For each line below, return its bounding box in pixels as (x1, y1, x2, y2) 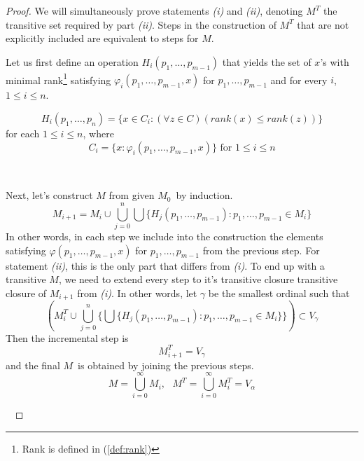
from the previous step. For (202, 242, 320, 257)
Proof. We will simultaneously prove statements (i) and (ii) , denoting (6, 4, 303, 18)
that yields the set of (222, 54, 311, 69)
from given (108, 188, 155, 202)
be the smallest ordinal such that (208, 285, 350, 300)
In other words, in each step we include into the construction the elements (6, 228, 323, 243)
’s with (320, 54, 349, 69)
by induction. (176, 188, 233, 202)
